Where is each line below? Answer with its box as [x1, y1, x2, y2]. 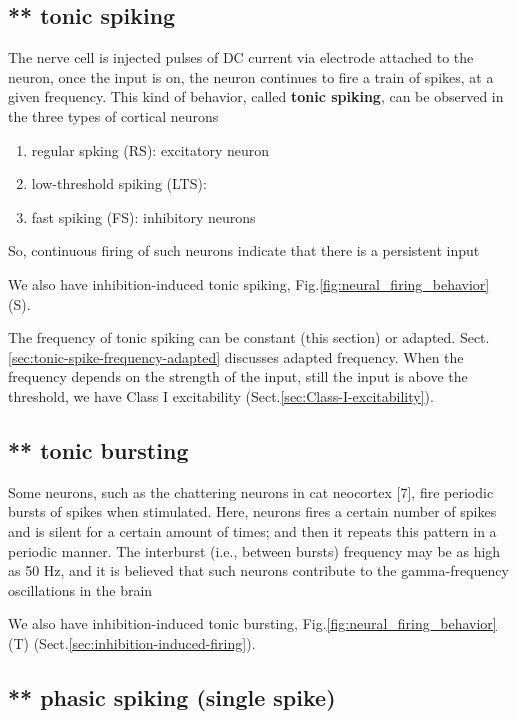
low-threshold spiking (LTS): [31, 173, 207, 194]
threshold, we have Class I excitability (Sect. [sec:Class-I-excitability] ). [8, 385, 434, 406]
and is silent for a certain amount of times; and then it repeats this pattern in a [8, 520, 497, 541]
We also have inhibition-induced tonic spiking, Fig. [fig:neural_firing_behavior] [8, 273, 490, 294]
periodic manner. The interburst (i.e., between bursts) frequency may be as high [8, 540, 501, 561]
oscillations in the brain [8, 579, 153, 600]
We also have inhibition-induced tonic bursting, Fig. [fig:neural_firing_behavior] [8, 613, 497, 634]
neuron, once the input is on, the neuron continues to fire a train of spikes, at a [8, 66, 494, 87]
